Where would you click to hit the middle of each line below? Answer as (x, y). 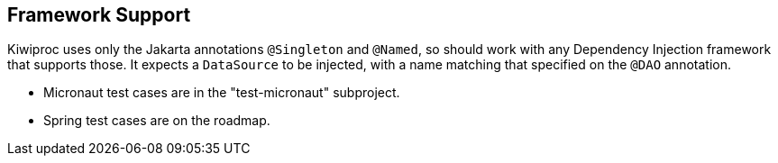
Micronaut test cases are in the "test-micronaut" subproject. (222, 93)
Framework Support (99, 15)
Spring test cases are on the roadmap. (157, 121)
